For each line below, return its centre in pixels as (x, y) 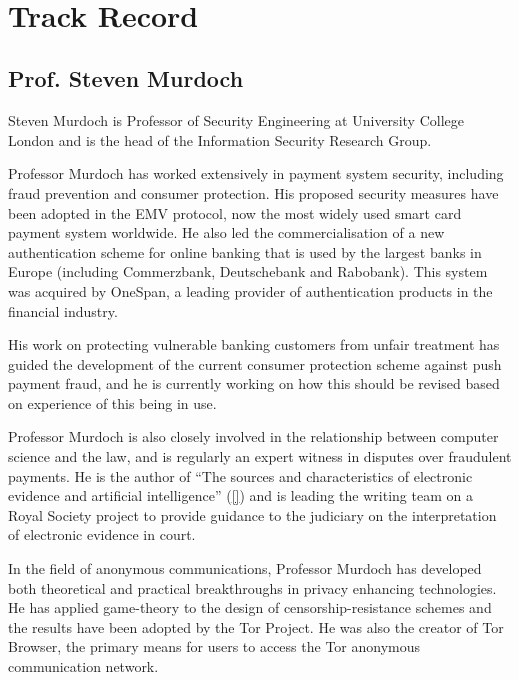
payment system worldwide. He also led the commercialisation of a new (226, 232)
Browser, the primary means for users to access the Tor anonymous (214, 646)
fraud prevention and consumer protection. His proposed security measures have (253, 192)
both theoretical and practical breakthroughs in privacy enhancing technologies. (252, 587)
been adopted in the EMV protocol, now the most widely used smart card (235, 212)
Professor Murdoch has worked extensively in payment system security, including (256, 173)
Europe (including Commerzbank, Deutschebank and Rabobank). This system (248, 271)
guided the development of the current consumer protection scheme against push (255, 363)
